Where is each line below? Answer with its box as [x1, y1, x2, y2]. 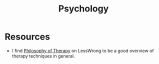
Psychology [58, 3, 109, 14]
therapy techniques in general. [11, 53, 75, 59]
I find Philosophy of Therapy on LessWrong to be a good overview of [11, 47, 154, 53]
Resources [4, 31, 50, 42]
